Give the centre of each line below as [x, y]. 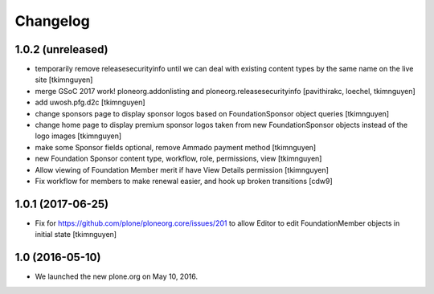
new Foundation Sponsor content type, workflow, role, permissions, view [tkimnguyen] [178, 159]
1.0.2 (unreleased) [61, 49]
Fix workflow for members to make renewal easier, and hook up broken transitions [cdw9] [184, 181]
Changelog [52, 21]
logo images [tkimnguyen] [78, 136]
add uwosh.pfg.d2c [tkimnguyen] [90, 102]
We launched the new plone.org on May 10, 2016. [117, 276]
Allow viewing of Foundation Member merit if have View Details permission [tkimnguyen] [182, 169]
